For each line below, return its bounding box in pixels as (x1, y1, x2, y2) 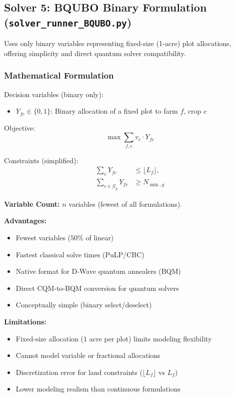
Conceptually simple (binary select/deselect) (15, 299, 152, 310)
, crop (183, 106, 201, 116)
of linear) (85, 232, 114, 243)
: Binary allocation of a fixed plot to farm (50, 106, 178, 116)
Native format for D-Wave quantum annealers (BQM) (15, 266, 181, 276)
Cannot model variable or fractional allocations (15, 350, 160, 360)
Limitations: (4, 316, 46, 327)
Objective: (4, 122, 35, 133)
